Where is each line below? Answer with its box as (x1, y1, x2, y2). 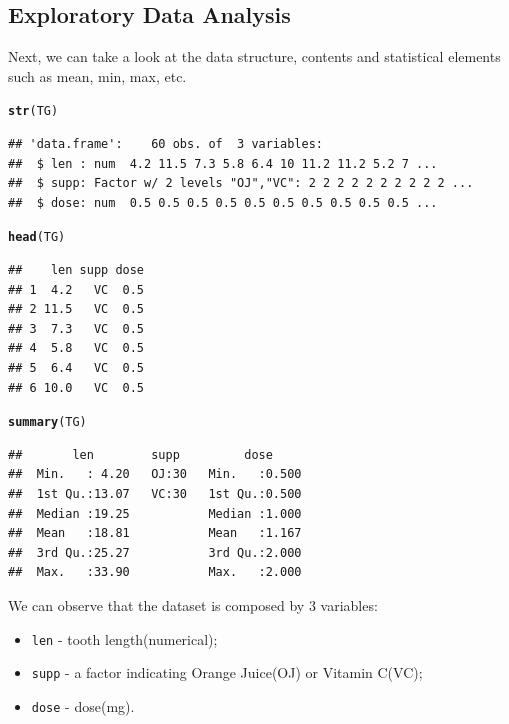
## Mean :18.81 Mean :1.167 (8, 526, 302, 541)
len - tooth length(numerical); (31, 628, 218, 649)
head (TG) (8, 230, 66, 245)
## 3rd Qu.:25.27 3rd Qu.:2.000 (8, 545, 302, 560)
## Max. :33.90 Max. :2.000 (8, 565, 302, 580)
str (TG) (8, 104, 59, 119)
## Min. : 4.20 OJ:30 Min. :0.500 (8, 467, 302, 482)
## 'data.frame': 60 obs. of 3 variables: (8, 137, 323, 152)
